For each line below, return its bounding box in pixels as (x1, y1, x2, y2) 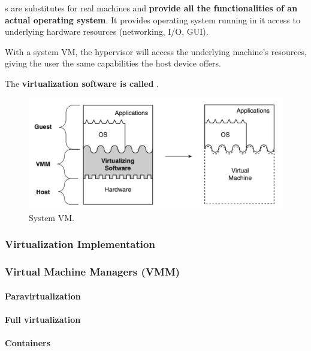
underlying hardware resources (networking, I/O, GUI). (5, 25, 209, 38)
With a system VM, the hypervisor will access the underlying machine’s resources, (5, 45, 307, 58)
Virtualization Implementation (5, 237, 155, 252)
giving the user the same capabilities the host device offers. (5, 57, 221, 69)
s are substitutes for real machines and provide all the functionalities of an (5, 2, 298, 14)
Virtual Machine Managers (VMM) (5, 264, 180, 279)
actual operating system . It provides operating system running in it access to (5, 13, 300, 26)
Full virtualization (5, 313, 81, 325)
